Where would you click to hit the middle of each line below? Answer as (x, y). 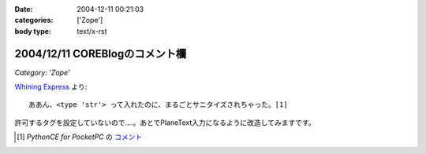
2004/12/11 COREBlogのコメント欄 (101, 54)
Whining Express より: (51, 87)
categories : (34, 20)
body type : (33, 31)
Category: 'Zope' (42, 72)
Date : (24, 9)
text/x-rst (92, 31)
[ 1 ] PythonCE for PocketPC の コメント (80, 137)
